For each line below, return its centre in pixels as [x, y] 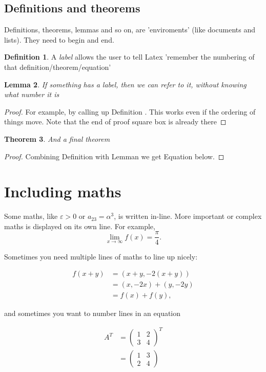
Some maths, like [31, 216]
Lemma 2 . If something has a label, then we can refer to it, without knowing [125, 84]
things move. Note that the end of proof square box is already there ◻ [115, 122]
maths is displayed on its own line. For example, [80, 226]
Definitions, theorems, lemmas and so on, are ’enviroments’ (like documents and [130, 30]
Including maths [63, 191]
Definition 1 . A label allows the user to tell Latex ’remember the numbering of [129, 57]
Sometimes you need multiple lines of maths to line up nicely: [101, 256]
